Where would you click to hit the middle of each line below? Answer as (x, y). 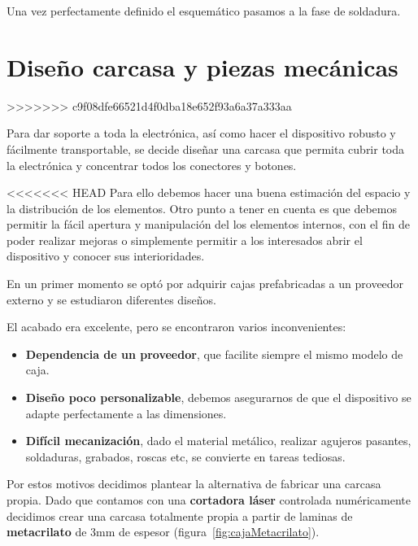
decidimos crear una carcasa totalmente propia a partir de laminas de (180, 515)
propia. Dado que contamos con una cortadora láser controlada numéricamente (209, 500)
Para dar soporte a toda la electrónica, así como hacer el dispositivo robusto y (201, 133)
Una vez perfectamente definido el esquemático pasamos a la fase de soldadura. (204, 11)
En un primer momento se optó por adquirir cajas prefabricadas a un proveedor (205, 284)
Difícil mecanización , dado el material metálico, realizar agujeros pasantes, (218, 441)
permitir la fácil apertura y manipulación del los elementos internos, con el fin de (208, 224)
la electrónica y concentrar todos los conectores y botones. (152, 165)
